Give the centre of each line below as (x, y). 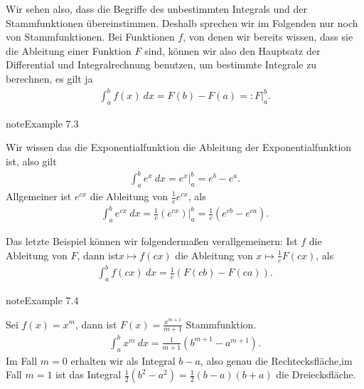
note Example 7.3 (42, 123)
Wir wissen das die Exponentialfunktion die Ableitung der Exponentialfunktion (179, 147)
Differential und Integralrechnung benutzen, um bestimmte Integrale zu (161, 64)
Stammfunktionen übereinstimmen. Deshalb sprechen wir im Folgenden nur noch (182, 22)
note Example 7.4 (42, 300)
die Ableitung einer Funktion (69, 50)
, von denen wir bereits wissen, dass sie (268, 37)
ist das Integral (89, 374)
